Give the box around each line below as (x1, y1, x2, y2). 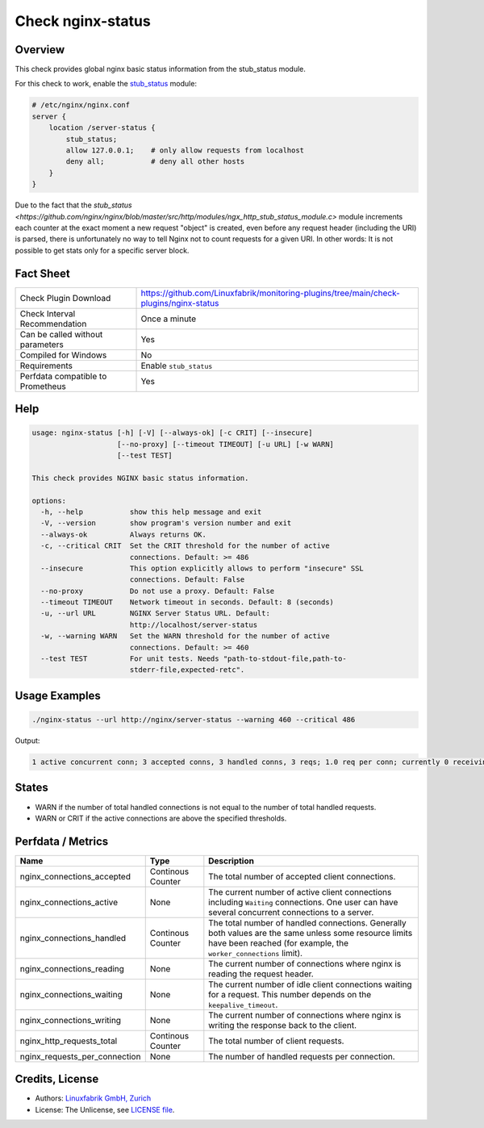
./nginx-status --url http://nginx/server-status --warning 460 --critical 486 (31, 715, 356, 725)
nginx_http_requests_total (19, 1035, 118, 1047)
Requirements (19, 360, 73, 371)
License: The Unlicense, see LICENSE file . (35, 1105, 175, 1114)
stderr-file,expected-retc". (129, 666, 245, 675)
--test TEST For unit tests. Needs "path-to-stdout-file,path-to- (40, 654, 347, 663)
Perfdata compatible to (19, 370, 107, 382)
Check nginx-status (15, 12, 151, 30)
